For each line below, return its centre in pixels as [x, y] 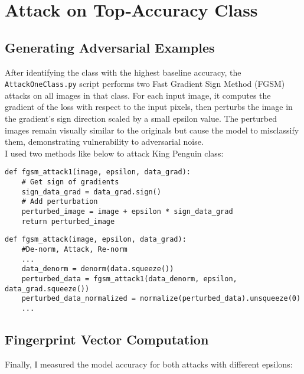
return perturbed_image [68, 221]
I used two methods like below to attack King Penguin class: [114, 153]
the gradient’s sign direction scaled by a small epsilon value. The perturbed [141, 118]
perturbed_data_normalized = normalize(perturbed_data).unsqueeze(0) [161, 299]
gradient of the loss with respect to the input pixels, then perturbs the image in [149, 107]
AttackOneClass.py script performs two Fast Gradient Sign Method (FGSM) [145, 84]
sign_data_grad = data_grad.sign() [91, 192]
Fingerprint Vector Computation [107, 339]
